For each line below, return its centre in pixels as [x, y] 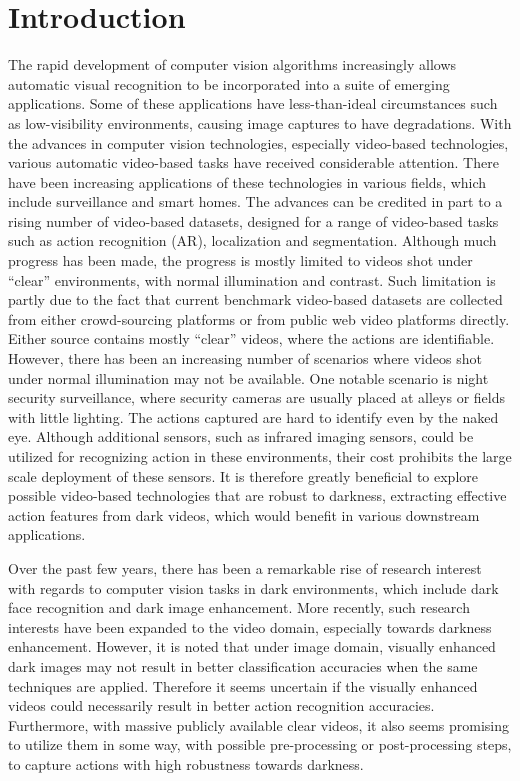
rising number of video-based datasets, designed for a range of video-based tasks [253, 220]
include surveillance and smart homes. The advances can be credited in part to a [255, 201]
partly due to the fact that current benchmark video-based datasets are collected [255, 299]
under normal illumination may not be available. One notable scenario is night [248, 377]
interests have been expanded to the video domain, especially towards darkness [250, 626]
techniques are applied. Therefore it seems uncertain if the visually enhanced [243, 685]
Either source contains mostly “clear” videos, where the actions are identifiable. [251, 338]
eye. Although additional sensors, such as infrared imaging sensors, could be [241, 436]
